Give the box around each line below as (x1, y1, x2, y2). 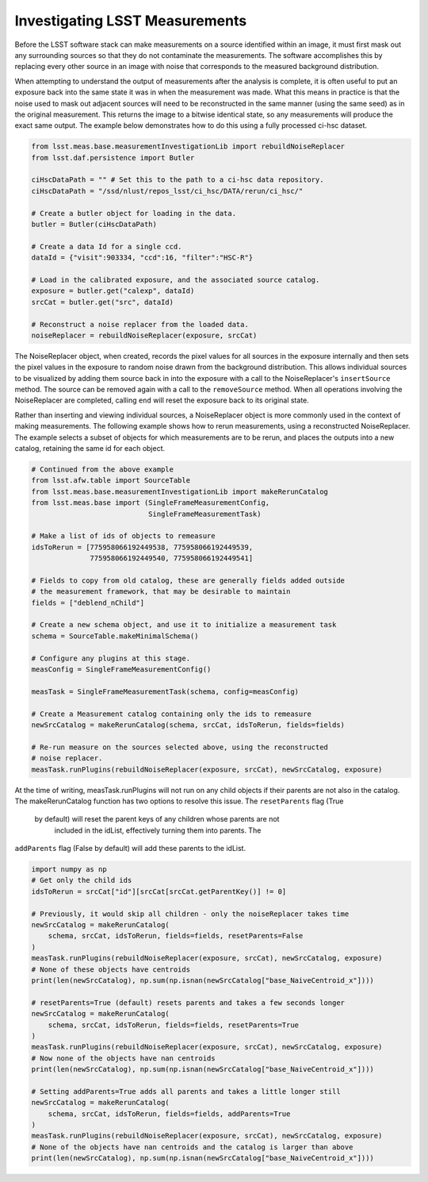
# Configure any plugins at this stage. (31, 653, 190, 663)
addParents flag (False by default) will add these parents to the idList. (14, 844, 246, 853)
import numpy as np (31, 865, 107, 874)
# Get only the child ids (31, 876, 132, 885)
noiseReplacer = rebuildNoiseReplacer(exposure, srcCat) (31, 330, 258, 340)
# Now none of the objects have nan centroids (31, 1053, 216, 1063)
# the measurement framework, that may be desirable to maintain (31, 587, 291, 596)
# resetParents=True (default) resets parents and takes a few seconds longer (31, 998, 345, 1007)
